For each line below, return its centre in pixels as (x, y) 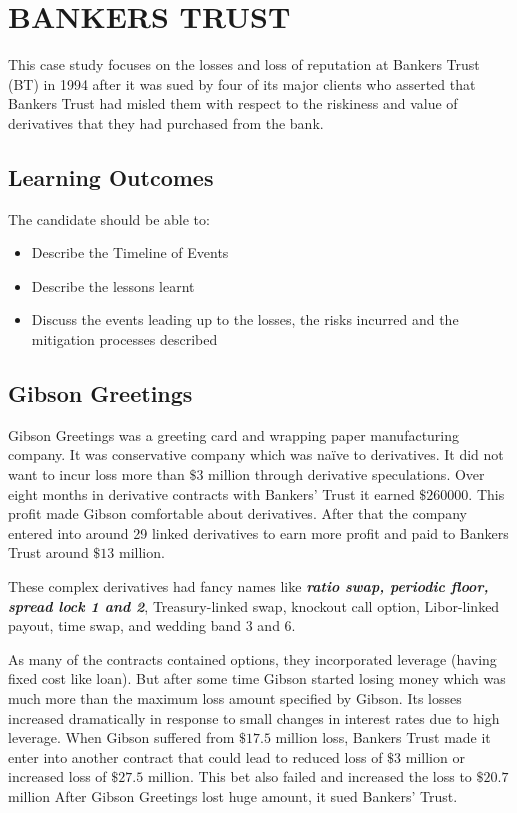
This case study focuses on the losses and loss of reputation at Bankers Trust (244, 64)
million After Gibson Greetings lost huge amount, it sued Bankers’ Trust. (233, 795)
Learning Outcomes (111, 176)
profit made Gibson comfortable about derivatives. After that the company (237, 513)
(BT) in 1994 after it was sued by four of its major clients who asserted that (242, 83)
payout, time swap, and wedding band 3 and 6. (152, 625)
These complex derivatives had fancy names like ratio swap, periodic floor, (248, 586)
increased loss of (57, 776)
